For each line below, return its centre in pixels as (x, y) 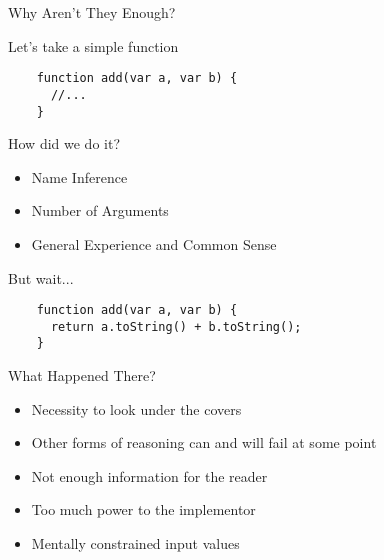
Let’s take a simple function (93, 45)
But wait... (41, 277)
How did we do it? (64, 143)
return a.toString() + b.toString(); (176, 326)
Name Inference (79, 176)
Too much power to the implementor (143, 509)
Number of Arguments (100, 210)
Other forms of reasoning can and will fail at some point (204, 442)
